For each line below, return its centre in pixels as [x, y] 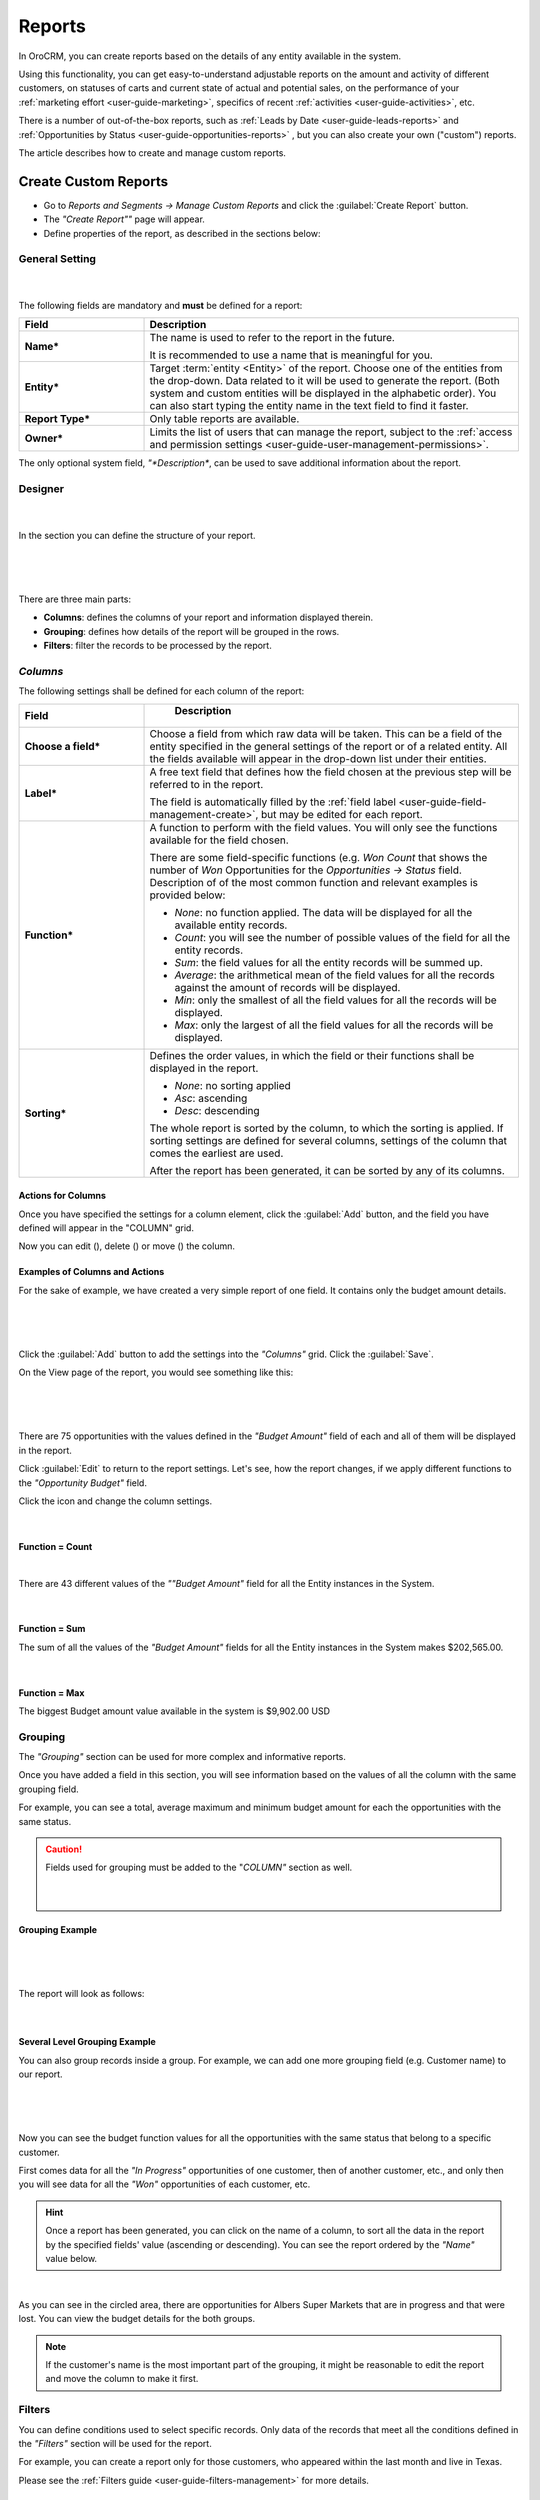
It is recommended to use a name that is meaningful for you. [291, 355]
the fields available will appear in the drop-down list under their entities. [318, 758]
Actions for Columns [62, 1196]
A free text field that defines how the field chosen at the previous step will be [330, 772]
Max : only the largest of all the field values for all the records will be [334, 1025]
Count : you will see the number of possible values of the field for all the [342, 937]
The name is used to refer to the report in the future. [272, 338]
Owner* [44, 438]
